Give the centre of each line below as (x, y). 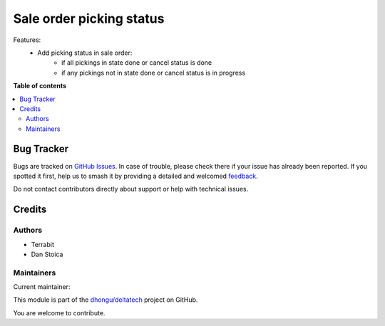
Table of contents (40, 86)
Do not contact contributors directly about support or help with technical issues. (131, 189)
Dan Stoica (47, 254)
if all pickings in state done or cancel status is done (137, 63)
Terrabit (43, 244)
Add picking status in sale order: (85, 53)
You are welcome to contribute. (59, 312)
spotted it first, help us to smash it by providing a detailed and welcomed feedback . (135, 176)
